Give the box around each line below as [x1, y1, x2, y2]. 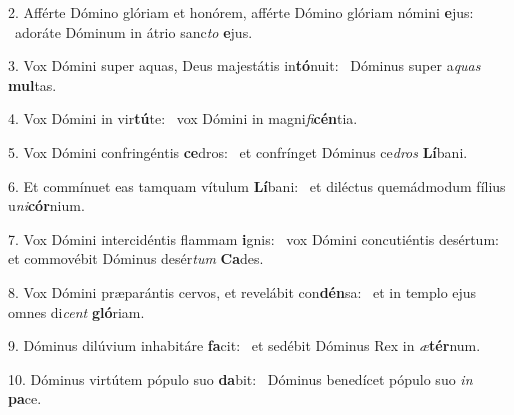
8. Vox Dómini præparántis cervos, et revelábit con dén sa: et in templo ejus [8, 281, 477, 302]
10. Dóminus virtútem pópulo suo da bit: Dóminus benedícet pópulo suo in [8, 368, 473, 389]
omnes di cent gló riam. [8, 301, 145, 322]
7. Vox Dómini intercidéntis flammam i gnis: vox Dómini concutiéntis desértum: [8, 228, 499, 249]
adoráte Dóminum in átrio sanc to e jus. [14, 21, 253, 42]
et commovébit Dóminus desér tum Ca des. [8, 248, 264, 269]
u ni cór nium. [8, 195, 85, 216]
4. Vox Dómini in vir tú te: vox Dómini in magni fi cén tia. [8, 108, 358, 129]
